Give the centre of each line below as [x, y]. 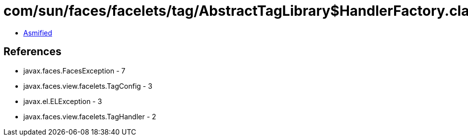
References [33, 52]
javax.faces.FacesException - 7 [74, 70]
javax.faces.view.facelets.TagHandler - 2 [90, 116]
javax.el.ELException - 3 [63, 101]
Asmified [38, 33]
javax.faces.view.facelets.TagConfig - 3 [88, 86]
